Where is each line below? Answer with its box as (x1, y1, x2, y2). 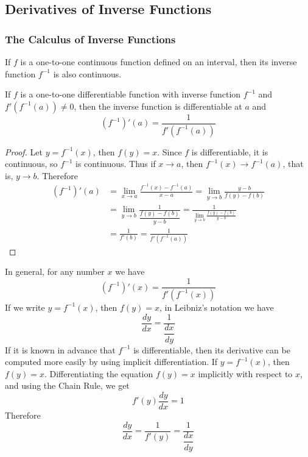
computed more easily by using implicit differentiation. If (5, 355, 218, 368)
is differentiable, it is (191, 145, 268, 158)
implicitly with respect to (198, 367, 293, 380)
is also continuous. (53, 67, 122, 80)
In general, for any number (5, 265, 105, 278)
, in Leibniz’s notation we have (159, 300, 274, 313)
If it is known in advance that (5, 343, 116, 356)
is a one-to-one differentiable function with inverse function (20, 88, 241, 101)
